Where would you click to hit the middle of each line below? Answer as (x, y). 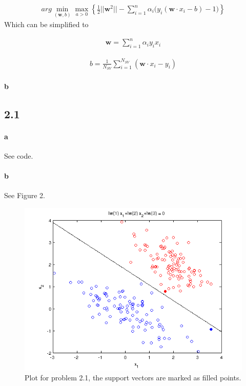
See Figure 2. (25, 195)
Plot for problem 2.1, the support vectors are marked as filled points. (133, 378)
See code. (19, 155)
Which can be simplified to (46, 24)
